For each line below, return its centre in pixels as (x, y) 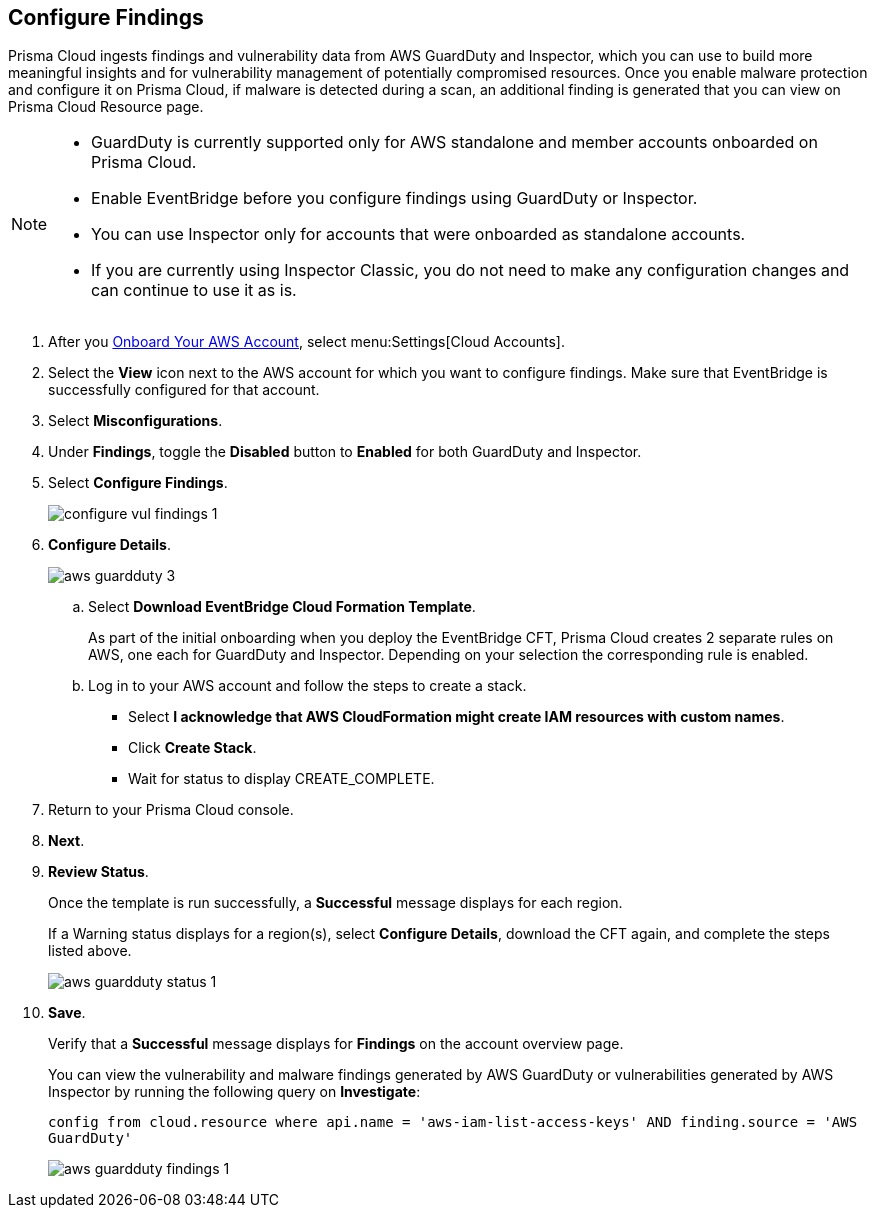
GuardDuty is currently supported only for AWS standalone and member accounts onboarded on (454, 142)
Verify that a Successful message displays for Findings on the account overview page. (336, 1044)
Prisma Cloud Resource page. (106, 107)
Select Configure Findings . (138, 483)
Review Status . (98, 872)
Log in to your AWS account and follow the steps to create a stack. (307, 686)
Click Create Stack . (192, 748)
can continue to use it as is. (194, 290)
